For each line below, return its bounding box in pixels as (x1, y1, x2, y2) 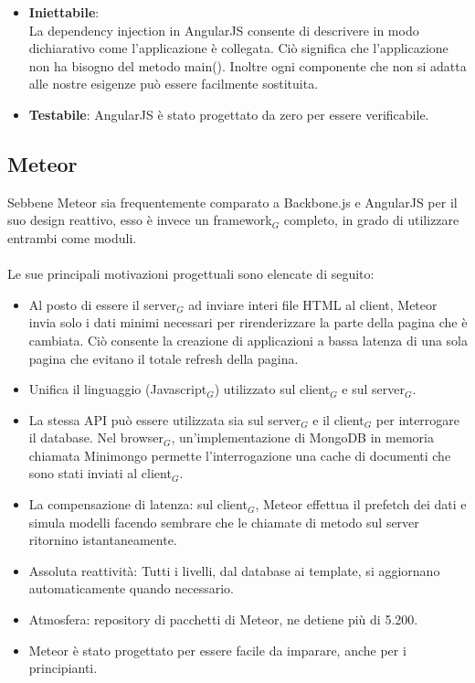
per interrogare (375, 410, 460, 429)
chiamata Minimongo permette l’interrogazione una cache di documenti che (28, 445, 451, 464)
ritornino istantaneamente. (28, 530, 177, 550)
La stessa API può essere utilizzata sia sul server (28, 410, 301, 429)
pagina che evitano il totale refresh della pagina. (28, 348, 299, 368)
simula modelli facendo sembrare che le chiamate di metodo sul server (28, 512, 419, 531)
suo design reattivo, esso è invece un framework (7, 210, 272, 229)
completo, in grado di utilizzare (283, 210, 459, 229)
